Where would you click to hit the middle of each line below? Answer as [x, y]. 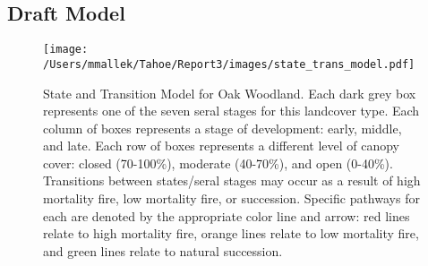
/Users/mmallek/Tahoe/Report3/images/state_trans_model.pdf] [229, 64]
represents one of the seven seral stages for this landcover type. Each [231, 111]
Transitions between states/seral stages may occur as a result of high [232, 180]
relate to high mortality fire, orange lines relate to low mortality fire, [231, 233]
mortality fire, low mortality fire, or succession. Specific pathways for [231, 198]
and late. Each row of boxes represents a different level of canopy [221, 146]
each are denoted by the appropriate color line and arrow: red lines [227, 215]
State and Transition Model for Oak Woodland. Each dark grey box [230, 93]
